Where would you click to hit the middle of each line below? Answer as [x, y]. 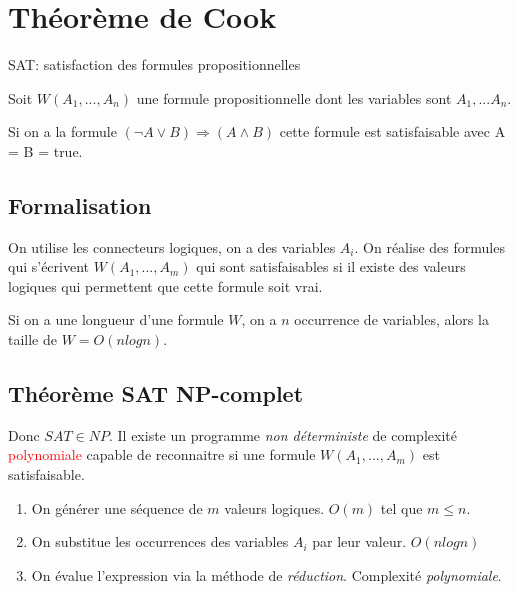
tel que [401, 507]
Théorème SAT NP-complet [156, 393]
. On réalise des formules [429, 246]
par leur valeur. [359, 541]
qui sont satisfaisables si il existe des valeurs [331, 266]
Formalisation [80, 204]
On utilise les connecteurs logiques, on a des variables [172, 246]
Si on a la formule [62, 131]
